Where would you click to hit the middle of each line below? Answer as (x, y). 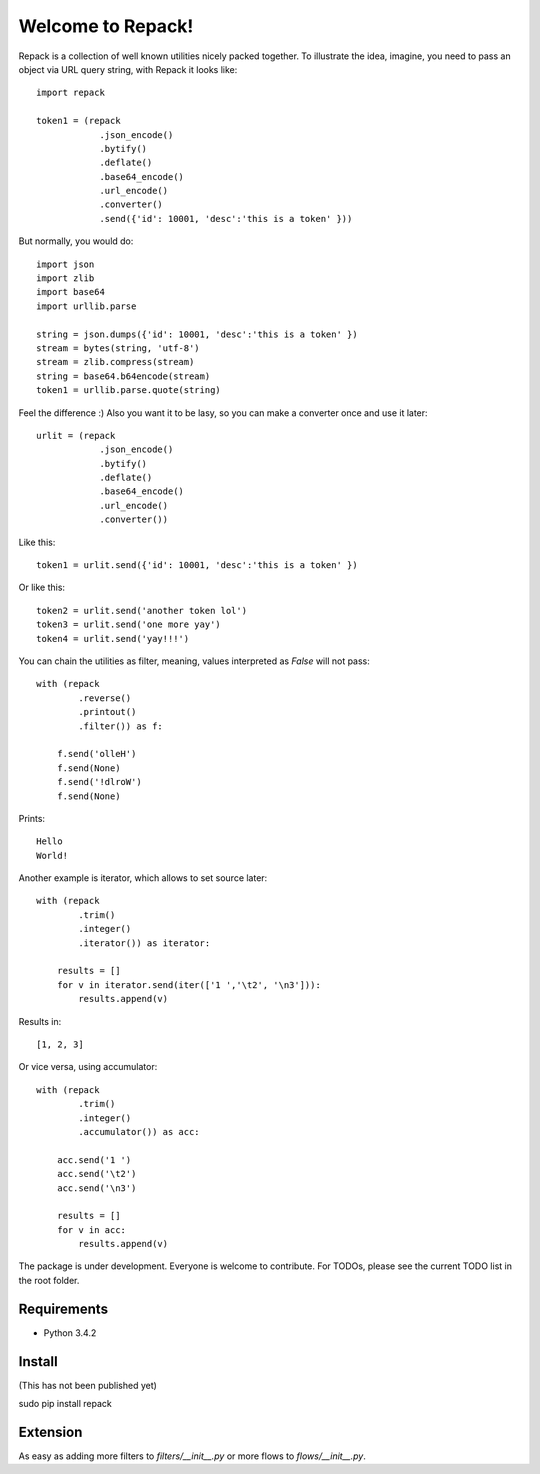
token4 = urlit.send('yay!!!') (113, 638)
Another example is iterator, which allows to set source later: (143, 878)
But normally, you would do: (76, 241)
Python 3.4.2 (70, 1332)
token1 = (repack (78, 121)
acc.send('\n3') (96, 1188)
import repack (70, 93)
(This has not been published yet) (87, 1385)
